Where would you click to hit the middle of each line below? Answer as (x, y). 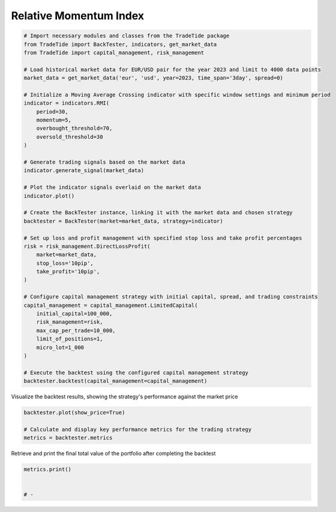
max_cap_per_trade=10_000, (76, 330)
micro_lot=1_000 (60, 347)
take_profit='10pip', (68, 272)
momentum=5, (54, 120)
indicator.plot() (49, 196)
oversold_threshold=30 (70, 137)
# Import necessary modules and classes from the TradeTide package (127, 36)
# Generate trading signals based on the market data (104, 162)
